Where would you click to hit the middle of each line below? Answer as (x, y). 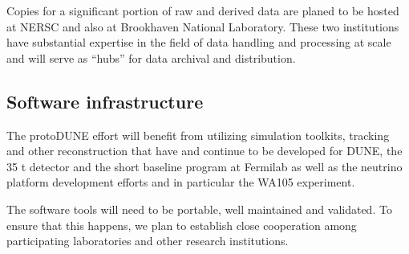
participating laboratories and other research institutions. (148, 241)
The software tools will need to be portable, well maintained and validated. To (199, 209)
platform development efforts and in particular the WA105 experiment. (181, 182)
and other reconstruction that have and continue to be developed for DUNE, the (204, 151)
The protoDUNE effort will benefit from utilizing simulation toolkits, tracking (198, 135)
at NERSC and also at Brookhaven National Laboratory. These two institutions (203, 26)
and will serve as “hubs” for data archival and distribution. (151, 57)
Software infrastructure (105, 101)
